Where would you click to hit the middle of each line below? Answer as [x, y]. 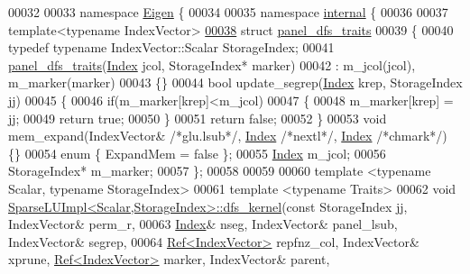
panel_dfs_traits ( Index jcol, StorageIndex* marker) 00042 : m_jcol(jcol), [212, 64]
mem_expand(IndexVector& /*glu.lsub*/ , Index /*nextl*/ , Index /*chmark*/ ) [228, 136]
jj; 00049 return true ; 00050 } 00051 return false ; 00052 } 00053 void [198, 118]
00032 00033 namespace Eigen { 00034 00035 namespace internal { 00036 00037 [228, 12]
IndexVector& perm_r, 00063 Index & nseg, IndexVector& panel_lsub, [203, 224]
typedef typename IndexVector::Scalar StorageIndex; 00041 [171, 47]
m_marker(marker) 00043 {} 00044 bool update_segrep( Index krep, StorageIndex [235, 82]
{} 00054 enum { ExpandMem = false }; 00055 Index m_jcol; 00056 [197, 153]
